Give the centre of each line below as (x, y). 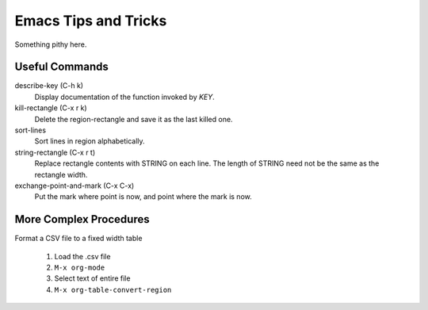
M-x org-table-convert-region (113, 290)
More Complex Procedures (82, 219)
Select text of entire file (92, 278)
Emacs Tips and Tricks (91, 21)
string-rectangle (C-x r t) (55, 152)
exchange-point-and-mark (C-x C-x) (75, 186)
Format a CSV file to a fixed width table (78, 239)
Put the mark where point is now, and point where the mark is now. (143, 197)
